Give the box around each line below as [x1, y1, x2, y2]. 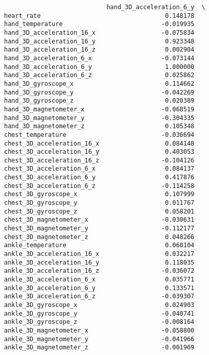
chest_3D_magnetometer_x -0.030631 [4, 216, 195, 224]
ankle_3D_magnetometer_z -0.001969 [4, 344, 195, 351]
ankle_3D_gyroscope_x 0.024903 [4, 301, 195, 309]
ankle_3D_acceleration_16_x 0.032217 [4, 250, 195, 258]
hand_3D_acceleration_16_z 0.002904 [4, 46, 195, 54]
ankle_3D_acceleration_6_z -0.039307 [4, 293, 195, 300]
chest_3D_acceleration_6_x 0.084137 [4, 165, 195, 173]
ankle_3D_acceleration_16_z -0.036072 [4, 267, 195, 275]
